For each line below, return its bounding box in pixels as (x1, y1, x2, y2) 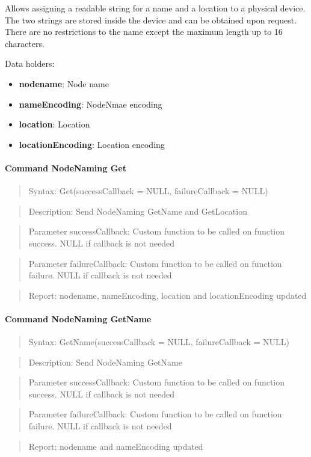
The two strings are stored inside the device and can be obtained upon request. (5, 13, 297, 26)
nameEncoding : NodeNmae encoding (19, 97, 162, 110)
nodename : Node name (19, 77, 109, 90)
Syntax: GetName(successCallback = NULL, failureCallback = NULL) (28, 336, 289, 348)
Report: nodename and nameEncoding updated (28, 440, 203, 452)
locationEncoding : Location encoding (19, 138, 165, 150)
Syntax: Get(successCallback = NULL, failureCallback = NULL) (28, 185, 268, 197)
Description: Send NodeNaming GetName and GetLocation (28, 204, 247, 217)
